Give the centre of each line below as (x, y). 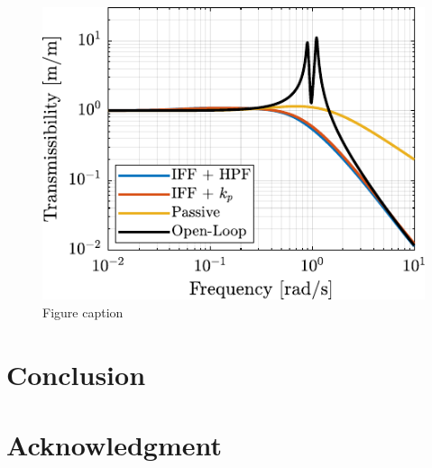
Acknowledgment (114, 445)
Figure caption (83, 312)
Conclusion (76, 374)
